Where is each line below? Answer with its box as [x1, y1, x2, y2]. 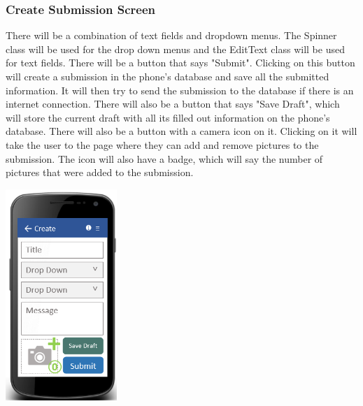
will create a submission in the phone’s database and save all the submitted [6, 69, 329, 83]
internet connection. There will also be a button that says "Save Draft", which [6, 96, 340, 111]
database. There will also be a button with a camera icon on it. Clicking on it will [6, 124, 357, 138]
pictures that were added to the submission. [6, 165, 194, 180]
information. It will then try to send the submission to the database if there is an [6, 82, 354, 97]
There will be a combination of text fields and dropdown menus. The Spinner [6, 28, 337, 43]
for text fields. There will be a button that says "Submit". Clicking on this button [6, 55, 355, 70]
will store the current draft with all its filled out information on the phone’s [6, 110, 330, 124]
